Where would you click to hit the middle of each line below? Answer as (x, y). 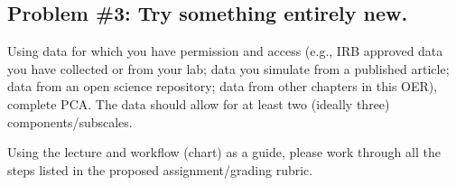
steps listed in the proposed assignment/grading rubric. (160, 169)
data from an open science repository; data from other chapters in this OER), (223, 86)
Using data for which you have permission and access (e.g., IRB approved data (225, 51)
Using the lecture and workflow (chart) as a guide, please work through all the (224, 152)
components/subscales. (70, 121)
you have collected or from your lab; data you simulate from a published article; (228, 68)
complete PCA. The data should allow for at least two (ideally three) (199, 103)
